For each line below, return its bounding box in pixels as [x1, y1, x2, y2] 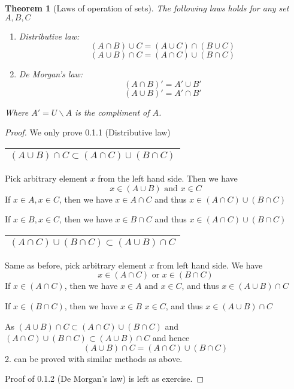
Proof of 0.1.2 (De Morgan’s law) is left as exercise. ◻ [5, 372, 204, 385]
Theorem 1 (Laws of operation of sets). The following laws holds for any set [5, 2, 289, 14]
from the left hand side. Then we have [98, 171, 238, 184]
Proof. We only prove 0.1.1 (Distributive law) [5, 126, 171, 138]
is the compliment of [74, 105, 150, 118]
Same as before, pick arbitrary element [5, 258, 147, 271]
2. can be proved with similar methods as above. [5, 352, 183, 364]
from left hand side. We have [157, 258, 263, 271]
